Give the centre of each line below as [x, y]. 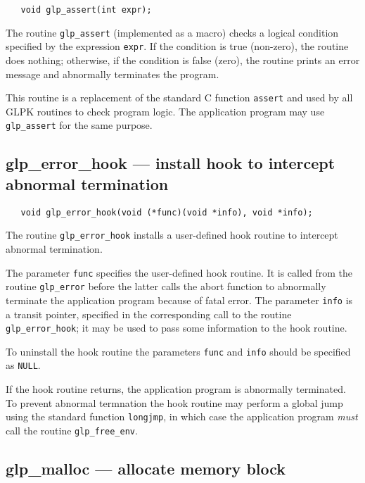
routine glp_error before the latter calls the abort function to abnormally [166, 286]
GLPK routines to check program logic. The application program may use [165, 111]
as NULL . [23, 365]
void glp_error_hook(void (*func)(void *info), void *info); [167, 212]
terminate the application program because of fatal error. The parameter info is [179, 300]
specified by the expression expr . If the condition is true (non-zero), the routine [177, 46]
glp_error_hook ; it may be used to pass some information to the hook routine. [177, 328]
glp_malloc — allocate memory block [146, 468]
